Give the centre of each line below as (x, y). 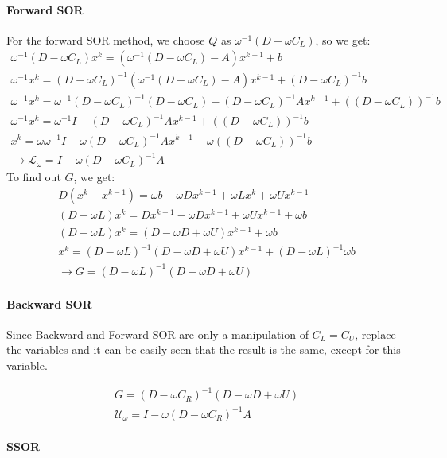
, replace (375, 334)
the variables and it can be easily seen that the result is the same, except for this (204, 349)
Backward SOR (49, 303)
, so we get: (343, 39)
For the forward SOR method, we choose (106, 39)
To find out (34, 177)
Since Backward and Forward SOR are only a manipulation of (157, 334)
